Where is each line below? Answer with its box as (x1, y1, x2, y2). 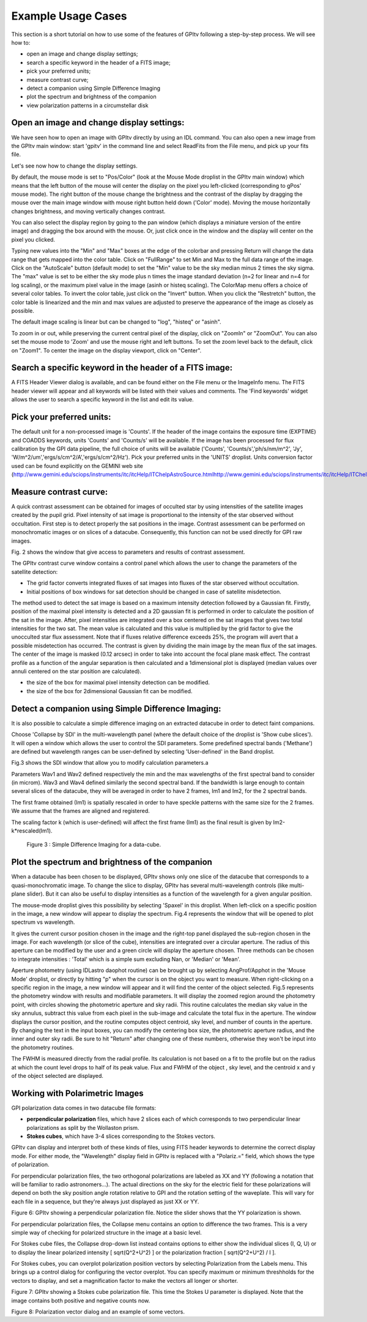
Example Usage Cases (11, 9, 127, 23)
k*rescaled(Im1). (11, 827, 53, 834)
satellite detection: (11, 568, 58, 575)
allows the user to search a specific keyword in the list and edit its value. (11, 396, 194, 403)
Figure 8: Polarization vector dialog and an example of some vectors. (11, 1308, 185, 1315)
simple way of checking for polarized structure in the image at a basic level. (11, 1228, 202, 1236)
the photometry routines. (11, 1044, 74, 1051)
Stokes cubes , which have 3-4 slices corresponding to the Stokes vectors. (26, 1132, 215, 1140)
